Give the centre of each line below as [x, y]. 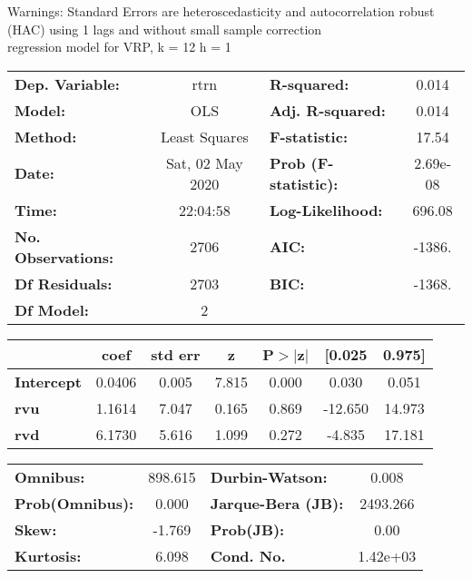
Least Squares [204, 136]
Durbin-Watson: [269, 476]
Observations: [64, 257]
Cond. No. [248, 555]
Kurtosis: [48, 555]
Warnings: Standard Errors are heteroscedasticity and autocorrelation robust [221, 11]
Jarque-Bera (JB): [277, 503]
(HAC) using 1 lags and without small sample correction [165, 29]
